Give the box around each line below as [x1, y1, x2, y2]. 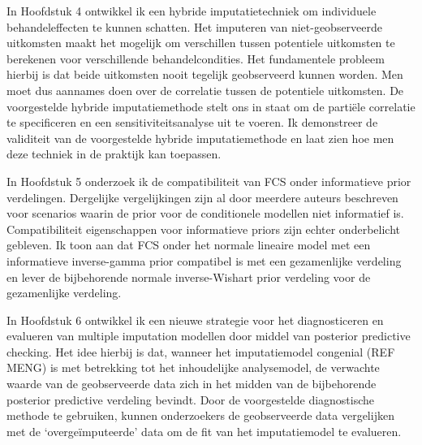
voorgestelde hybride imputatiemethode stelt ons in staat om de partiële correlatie [6, 97, 416, 114]
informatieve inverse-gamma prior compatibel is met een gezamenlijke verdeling [6, 252, 402, 269]
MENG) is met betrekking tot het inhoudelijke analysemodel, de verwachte [6, 359, 380, 376]
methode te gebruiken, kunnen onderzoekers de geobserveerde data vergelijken [6, 407, 394, 424]
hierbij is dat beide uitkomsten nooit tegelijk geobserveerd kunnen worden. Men [6, 66, 403, 83]
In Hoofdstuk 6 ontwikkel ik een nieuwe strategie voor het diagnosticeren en [6, 311, 384, 328]
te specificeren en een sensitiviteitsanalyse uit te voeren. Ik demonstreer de [6, 114, 378, 131]
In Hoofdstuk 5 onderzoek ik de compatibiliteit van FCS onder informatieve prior [6, 172, 411, 189]
